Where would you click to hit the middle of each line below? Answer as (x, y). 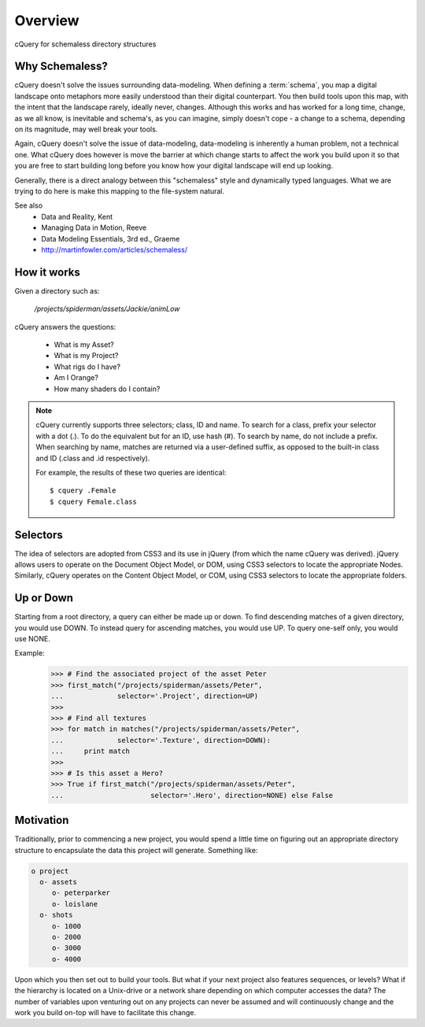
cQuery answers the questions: (65, 327)
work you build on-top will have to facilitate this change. (105, 1012)
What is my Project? (86, 356)
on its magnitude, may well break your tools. (86, 129)
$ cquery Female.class (94, 501)
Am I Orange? (76, 378)
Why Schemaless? (61, 66)
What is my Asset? (84, 345)
